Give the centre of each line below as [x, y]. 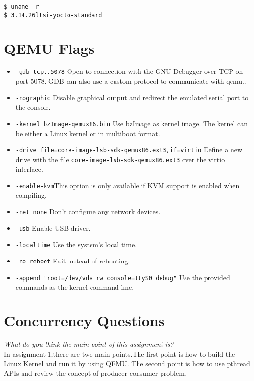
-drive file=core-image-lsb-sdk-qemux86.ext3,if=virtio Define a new [129, 150]
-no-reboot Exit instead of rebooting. [73, 261]
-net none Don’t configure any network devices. [88, 211]
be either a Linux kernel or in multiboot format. [88, 133]
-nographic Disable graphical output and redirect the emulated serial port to [132, 97]
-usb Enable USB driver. [53, 228]
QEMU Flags [49, 48]
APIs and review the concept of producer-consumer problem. [95, 373]
